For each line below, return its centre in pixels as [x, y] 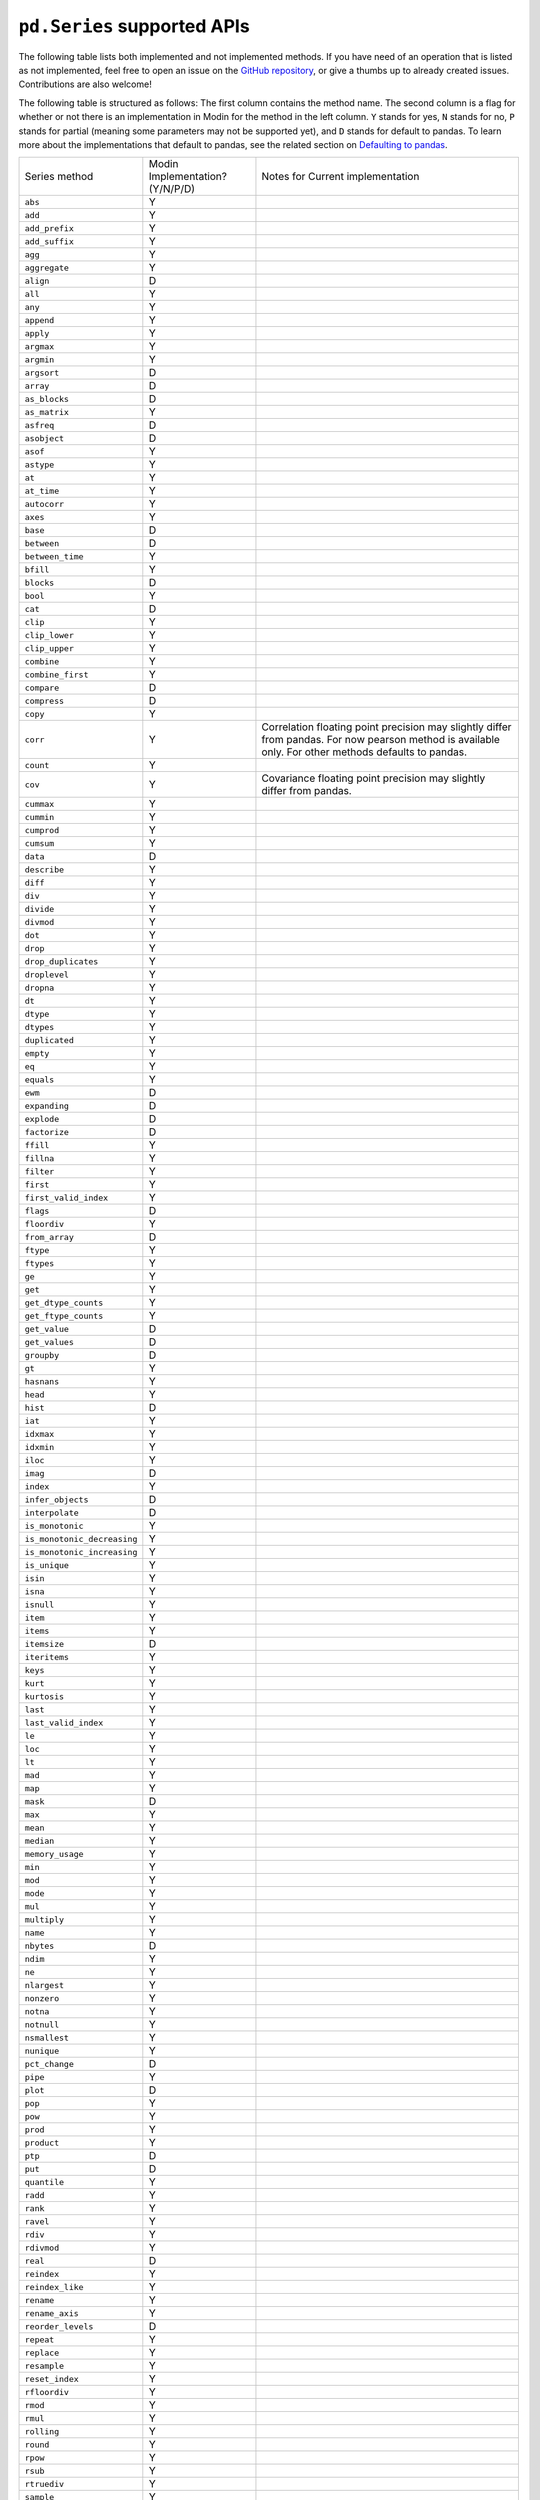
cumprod [42, 830]
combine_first [56, 674]
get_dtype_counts [64, 1302]
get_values [49, 1341]
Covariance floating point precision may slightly [373, 778]
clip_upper [49, 648]
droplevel [47, 974]
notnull [42, 2024]
